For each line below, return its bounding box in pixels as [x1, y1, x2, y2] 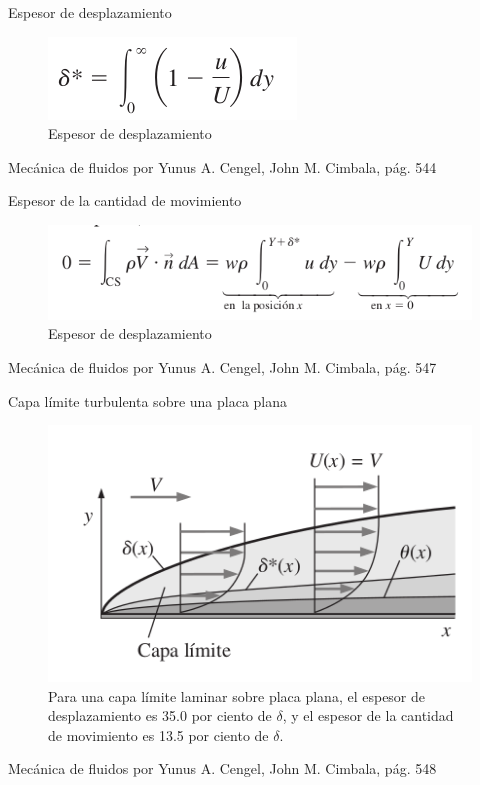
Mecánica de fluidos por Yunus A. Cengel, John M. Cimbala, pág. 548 [8, 758, 437, 779]
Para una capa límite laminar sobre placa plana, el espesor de [48, 685, 426, 706]
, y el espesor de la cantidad [282, 705, 454, 726]
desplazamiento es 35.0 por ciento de [48, 705, 272, 726]
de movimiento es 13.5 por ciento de [48, 724, 269, 745]
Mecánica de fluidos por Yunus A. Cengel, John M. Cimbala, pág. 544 [8, 156, 437, 177]
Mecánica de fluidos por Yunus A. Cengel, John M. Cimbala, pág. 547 [8, 357, 437, 378]
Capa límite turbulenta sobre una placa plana [8, 390, 288, 411]
